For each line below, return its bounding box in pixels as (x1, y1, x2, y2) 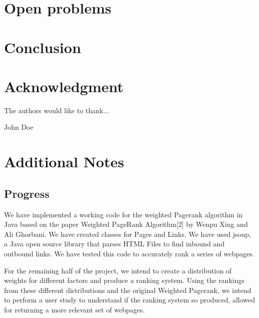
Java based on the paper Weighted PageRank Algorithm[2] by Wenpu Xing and (4, 219, 248, 229)
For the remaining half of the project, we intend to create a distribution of (4, 265, 232, 275)
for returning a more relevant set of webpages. (4, 304, 145, 314)
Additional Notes (4, 151, 124, 172)
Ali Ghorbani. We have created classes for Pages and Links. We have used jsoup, (4, 228, 251, 239)
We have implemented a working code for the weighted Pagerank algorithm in (4, 209, 243, 219)
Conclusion (4, 37, 81, 57)
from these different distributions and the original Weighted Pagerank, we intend (4, 284, 251, 295)
